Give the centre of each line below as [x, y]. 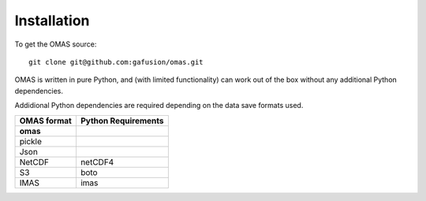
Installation [52, 20]
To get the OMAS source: [56, 44]
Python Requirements [122, 121]
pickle [31, 141]
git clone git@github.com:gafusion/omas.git [116, 62]
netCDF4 [97, 162]
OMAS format [46, 121]
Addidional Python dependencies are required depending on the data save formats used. [159, 106]
